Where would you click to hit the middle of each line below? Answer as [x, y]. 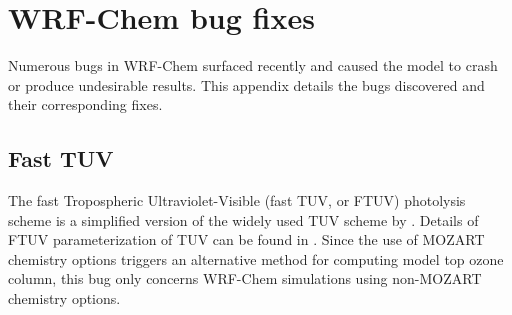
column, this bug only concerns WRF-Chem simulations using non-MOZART [245, 278]
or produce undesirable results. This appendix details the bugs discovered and [246, 84]
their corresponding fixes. [85, 104]
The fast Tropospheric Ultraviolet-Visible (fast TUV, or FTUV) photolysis [237, 200]
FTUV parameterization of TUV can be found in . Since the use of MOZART [246, 239]
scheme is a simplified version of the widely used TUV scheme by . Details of [243, 219]
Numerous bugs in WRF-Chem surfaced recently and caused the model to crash [253, 65]
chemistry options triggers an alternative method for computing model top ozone [256, 258]
